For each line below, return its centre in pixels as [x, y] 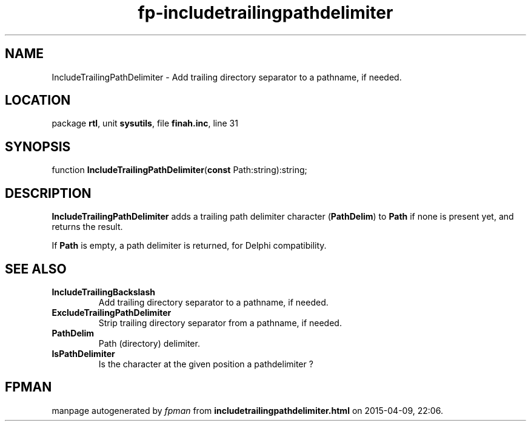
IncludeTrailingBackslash [104, 292]
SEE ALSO [36, 269]
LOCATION [38, 100]
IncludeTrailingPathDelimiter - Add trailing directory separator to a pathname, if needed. [227, 77]
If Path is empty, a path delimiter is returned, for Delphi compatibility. [189, 246]
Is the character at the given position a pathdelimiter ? [206, 364]
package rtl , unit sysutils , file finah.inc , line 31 [145, 123]
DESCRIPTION [48, 193]
